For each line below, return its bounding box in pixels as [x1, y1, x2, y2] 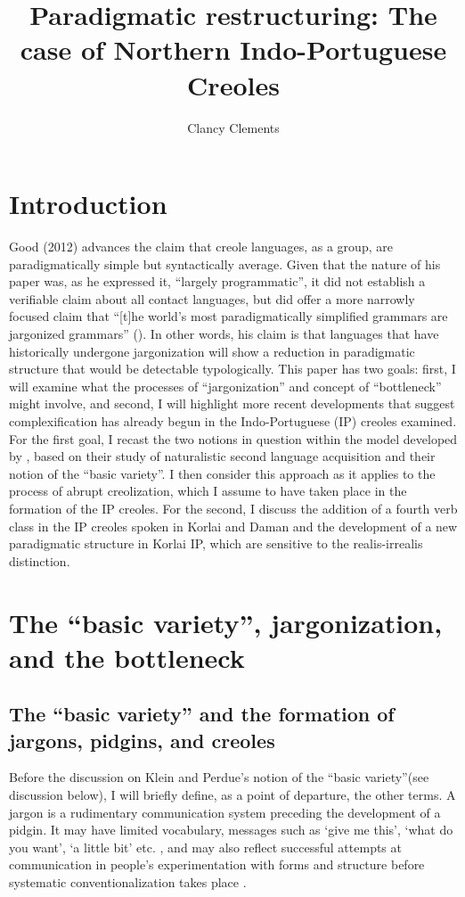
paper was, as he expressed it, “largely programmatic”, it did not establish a [9, 272, 426, 291]
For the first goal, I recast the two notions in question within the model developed [9, 429, 458, 448]
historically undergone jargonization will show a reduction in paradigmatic [9, 342, 415, 360]
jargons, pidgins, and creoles [9, 726, 275, 753]
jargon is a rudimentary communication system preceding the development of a [9, 802, 441, 821]
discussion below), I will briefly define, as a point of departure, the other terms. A [9, 786, 456, 804]
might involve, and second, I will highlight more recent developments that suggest [9, 394, 455, 413]
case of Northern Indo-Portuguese [20, 31, 447, 68]
